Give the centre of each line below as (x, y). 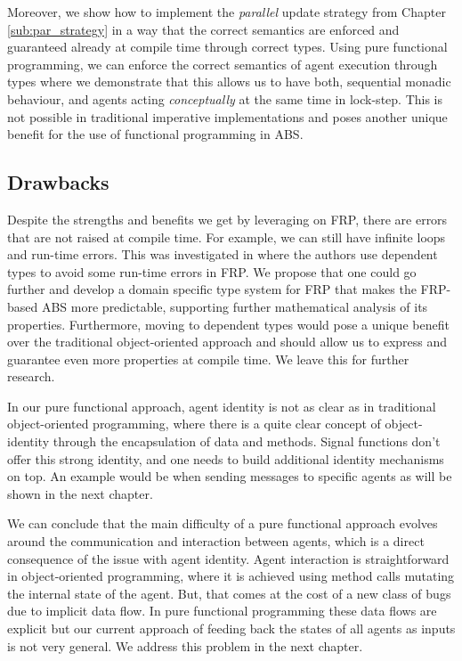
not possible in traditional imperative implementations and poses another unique (227, 116)
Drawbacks (58, 182)
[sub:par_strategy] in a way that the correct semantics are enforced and (203, 29)
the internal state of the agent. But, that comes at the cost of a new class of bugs (229, 593)
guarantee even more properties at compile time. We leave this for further (208, 359)
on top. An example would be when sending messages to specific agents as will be (230, 476)
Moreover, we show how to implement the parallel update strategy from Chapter (227, 12)
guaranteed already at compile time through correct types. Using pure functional (227, 47)
